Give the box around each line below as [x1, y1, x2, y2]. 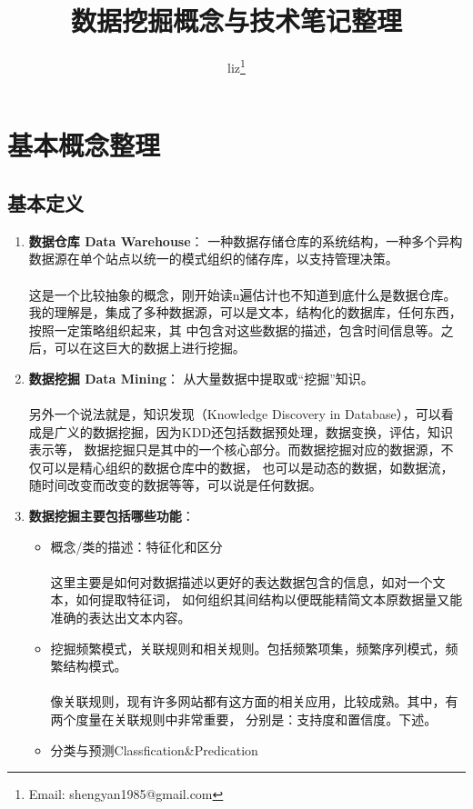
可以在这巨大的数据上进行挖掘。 [54, 338, 246, 357]
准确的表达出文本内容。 [50, 608, 191, 627]
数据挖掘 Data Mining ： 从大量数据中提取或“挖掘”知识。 [28, 368, 374, 387]
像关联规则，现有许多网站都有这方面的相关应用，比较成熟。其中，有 [50, 692, 458, 711]
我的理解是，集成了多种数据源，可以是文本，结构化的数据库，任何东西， [28, 303, 462, 322]
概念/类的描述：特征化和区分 [50, 536, 223, 555]
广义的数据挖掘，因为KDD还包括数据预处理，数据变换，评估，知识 [54, 422, 454, 441]
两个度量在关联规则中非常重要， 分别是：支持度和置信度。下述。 [50, 710, 438, 729]
